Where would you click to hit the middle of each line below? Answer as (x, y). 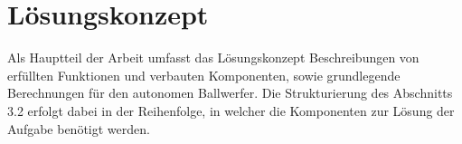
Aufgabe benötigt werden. (79, 128)
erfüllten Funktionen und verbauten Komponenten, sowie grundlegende (204, 75)
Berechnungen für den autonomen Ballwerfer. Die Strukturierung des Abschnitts (230, 93)
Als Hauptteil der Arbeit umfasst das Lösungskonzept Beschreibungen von (213, 58)
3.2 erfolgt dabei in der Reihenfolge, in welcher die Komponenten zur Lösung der (231, 110)
